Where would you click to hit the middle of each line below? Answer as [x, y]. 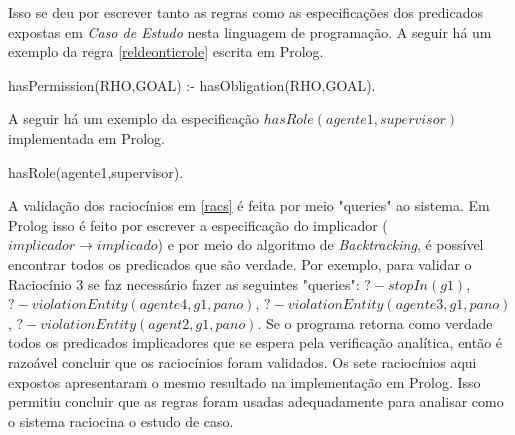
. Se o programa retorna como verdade [375, 322]
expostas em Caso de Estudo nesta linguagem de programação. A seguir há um [250, 31]
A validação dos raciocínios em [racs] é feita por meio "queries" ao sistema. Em [249, 205]
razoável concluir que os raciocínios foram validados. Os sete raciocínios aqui [242, 361]
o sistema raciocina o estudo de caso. [121, 420]
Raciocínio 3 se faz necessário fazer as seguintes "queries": [184, 283]
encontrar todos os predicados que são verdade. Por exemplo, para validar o [240, 263]
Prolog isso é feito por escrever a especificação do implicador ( [198, 224]
